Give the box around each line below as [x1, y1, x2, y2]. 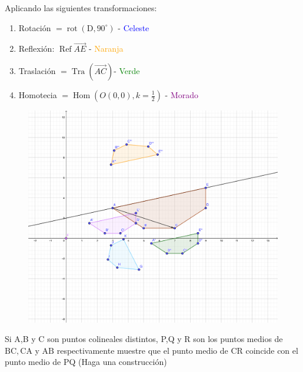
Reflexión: [18, 42, 55, 55]
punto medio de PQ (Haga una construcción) [5, 356, 167, 368]
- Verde [114, 65, 140, 76]
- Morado [165, 89, 199, 100]
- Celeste [118, 21, 149, 33]
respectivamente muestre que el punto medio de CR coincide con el [56, 344, 298, 356]
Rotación [18, 21, 51, 33]
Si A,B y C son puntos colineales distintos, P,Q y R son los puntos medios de [5, 333, 283, 345]
